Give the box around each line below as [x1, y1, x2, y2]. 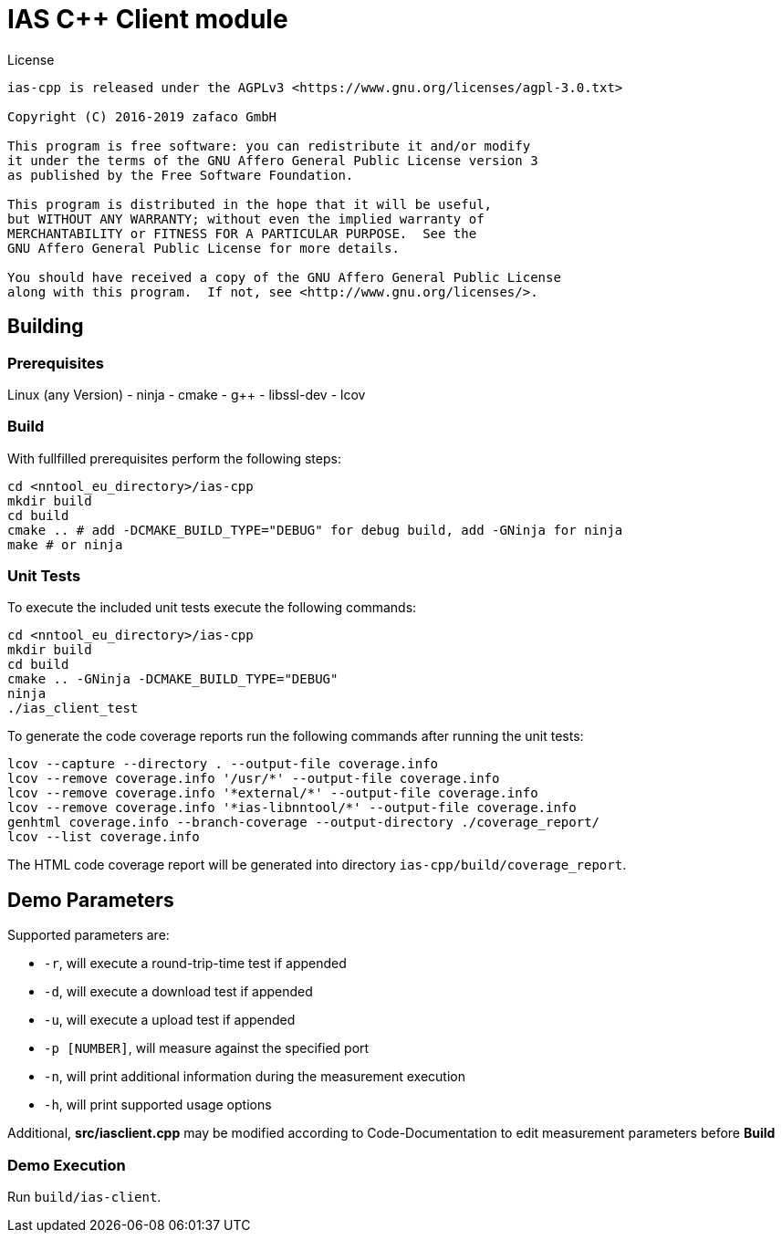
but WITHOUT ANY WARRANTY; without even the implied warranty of [7, 211, 485, 226]
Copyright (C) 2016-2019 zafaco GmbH [7, 109, 277, 124]
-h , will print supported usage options [44, 1097, 272, 1113]
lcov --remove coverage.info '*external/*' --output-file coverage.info [7, 786, 538, 801]
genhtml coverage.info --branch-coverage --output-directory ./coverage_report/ [7, 815, 600, 830]
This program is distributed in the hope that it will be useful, [7, 196, 493, 212]
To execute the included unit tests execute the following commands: [7, 599, 417, 616]
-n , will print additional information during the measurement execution [44, 1068, 465, 1085]
